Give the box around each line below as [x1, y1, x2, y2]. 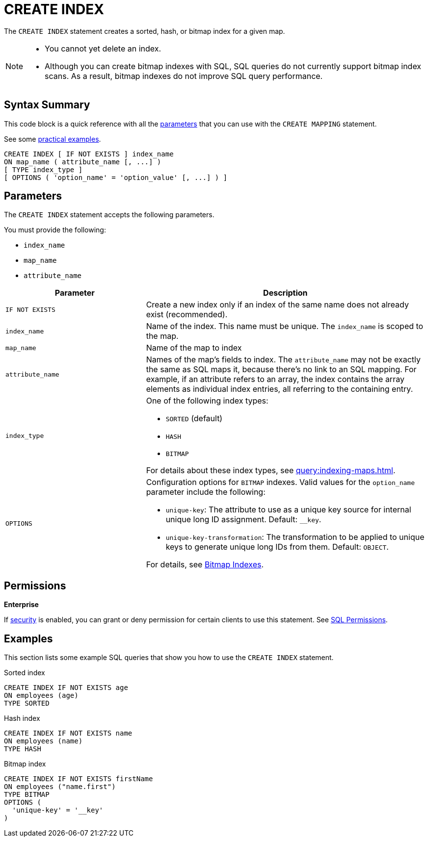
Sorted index [4, 668, 45, 677]
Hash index [4, 714, 40, 723]
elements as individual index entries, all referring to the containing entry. [146, 384, 413, 394]
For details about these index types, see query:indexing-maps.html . [146, 465, 396, 476]
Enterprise [4, 600, 39, 609]
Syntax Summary [4, 99, 90, 111]
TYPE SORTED [4, 699, 50, 708]
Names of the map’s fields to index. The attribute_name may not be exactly [146, 355, 421, 365]
